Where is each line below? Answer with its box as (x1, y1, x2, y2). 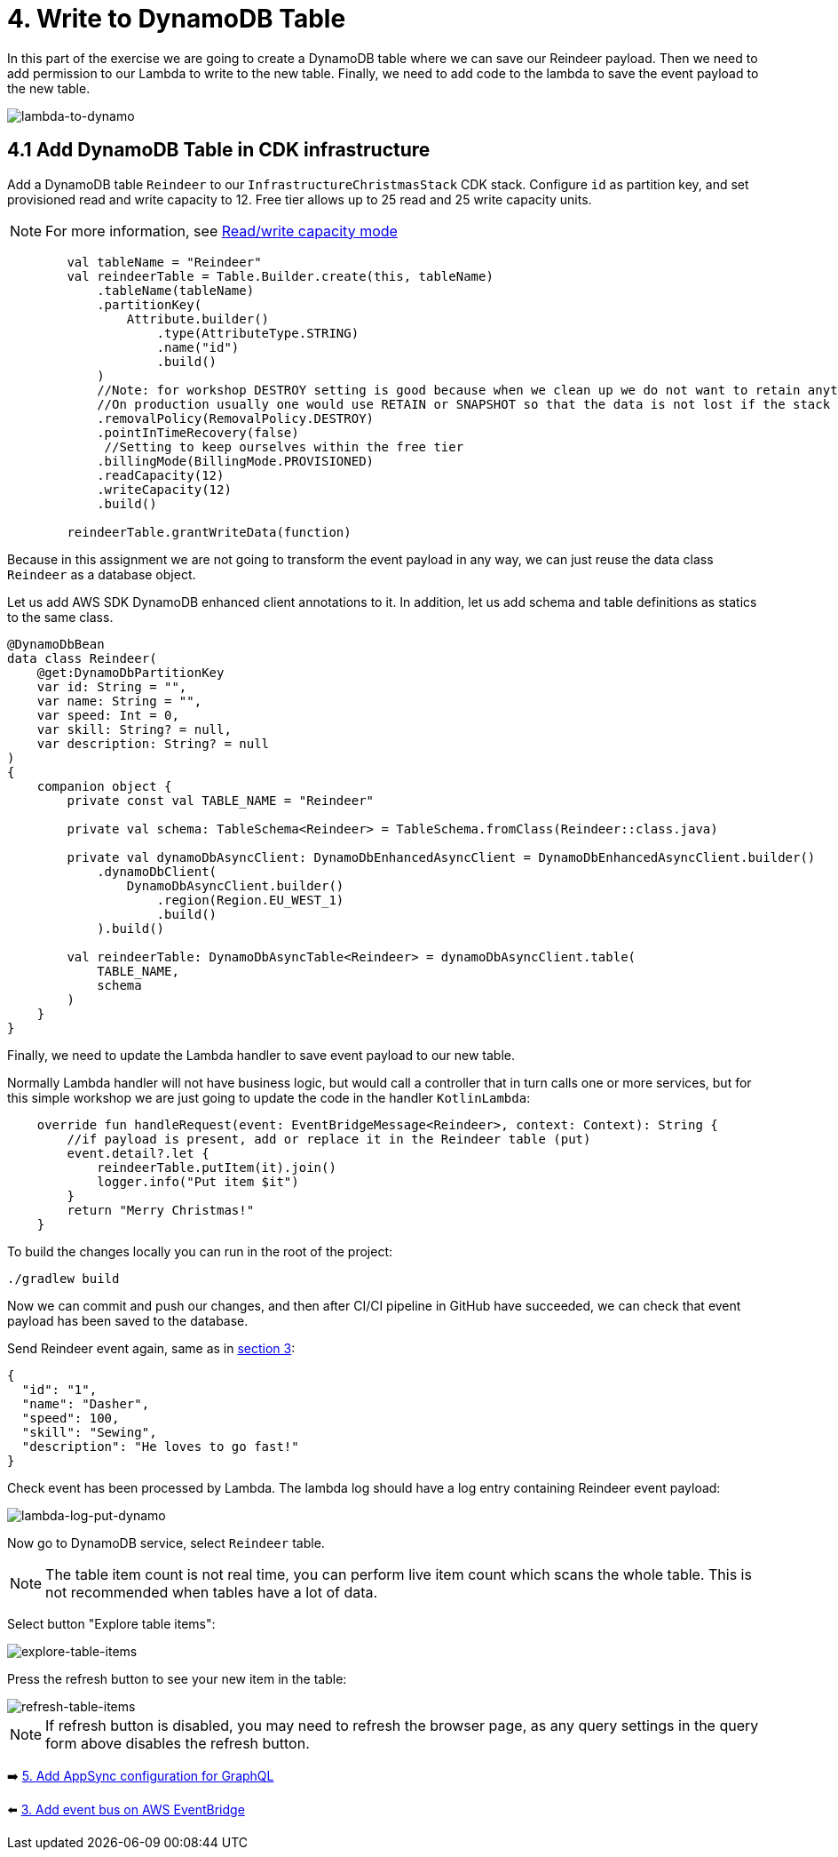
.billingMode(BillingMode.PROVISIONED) (97, 453, 375, 468)
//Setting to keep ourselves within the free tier (104, 439, 464, 454)
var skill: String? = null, (36, 721, 232, 737)
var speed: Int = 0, (36, 707, 179, 722)
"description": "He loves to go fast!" (21, 1439, 299, 1454)
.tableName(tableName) (97, 283, 255, 298)
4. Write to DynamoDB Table (7, 4, 346, 34)
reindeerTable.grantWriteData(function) (67, 524, 352, 539)
